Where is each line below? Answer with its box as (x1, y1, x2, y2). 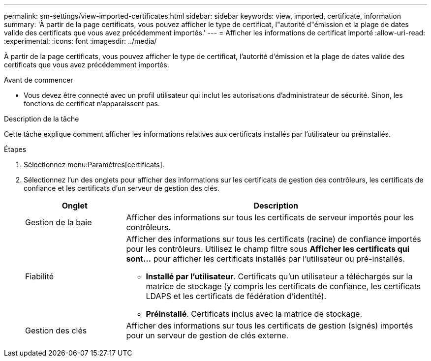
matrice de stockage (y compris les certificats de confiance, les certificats (146, 281, 421, 291)
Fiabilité (25, 271, 54, 281)
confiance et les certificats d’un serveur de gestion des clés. (24, 184, 219, 192)
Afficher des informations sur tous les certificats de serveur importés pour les (126, 212, 414, 222)
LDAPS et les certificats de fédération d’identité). (146, 291, 327, 301)
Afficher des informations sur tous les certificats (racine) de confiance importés (126, 234, 421, 244)
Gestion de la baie (25, 217, 92, 227)
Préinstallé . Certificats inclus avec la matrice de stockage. (146, 309, 362, 319)
